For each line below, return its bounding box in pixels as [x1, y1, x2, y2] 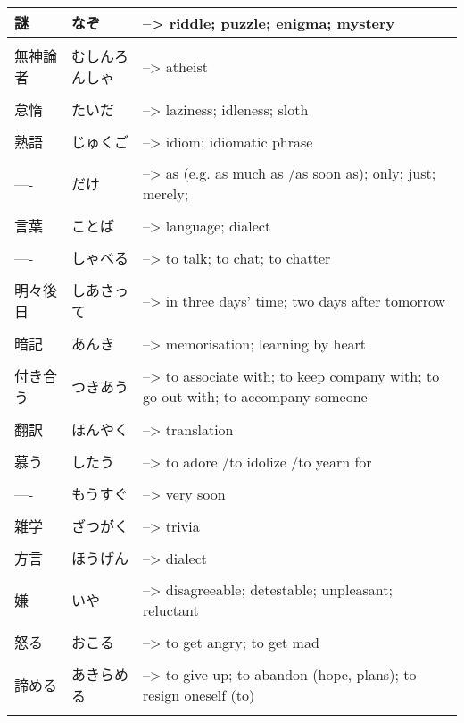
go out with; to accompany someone [143, 386, 368, 407]
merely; [143, 183, 189, 204]
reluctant [143, 600, 199, 620]
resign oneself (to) [143, 685, 255, 705]
